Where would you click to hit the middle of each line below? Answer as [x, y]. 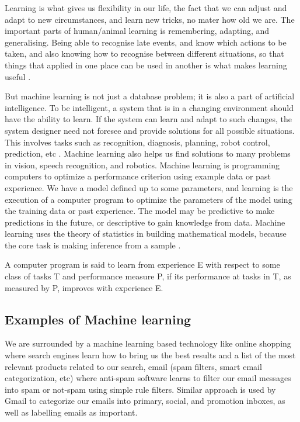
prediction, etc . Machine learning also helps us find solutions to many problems [148, 153]
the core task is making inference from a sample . [93, 245]
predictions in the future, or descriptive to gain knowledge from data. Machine [145, 222]
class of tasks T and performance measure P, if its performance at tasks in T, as [148, 276]
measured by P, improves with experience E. [84, 287]
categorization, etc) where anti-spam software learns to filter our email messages [148, 378]
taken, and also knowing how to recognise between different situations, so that [144, 53]
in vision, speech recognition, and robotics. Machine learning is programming [142, 165]
